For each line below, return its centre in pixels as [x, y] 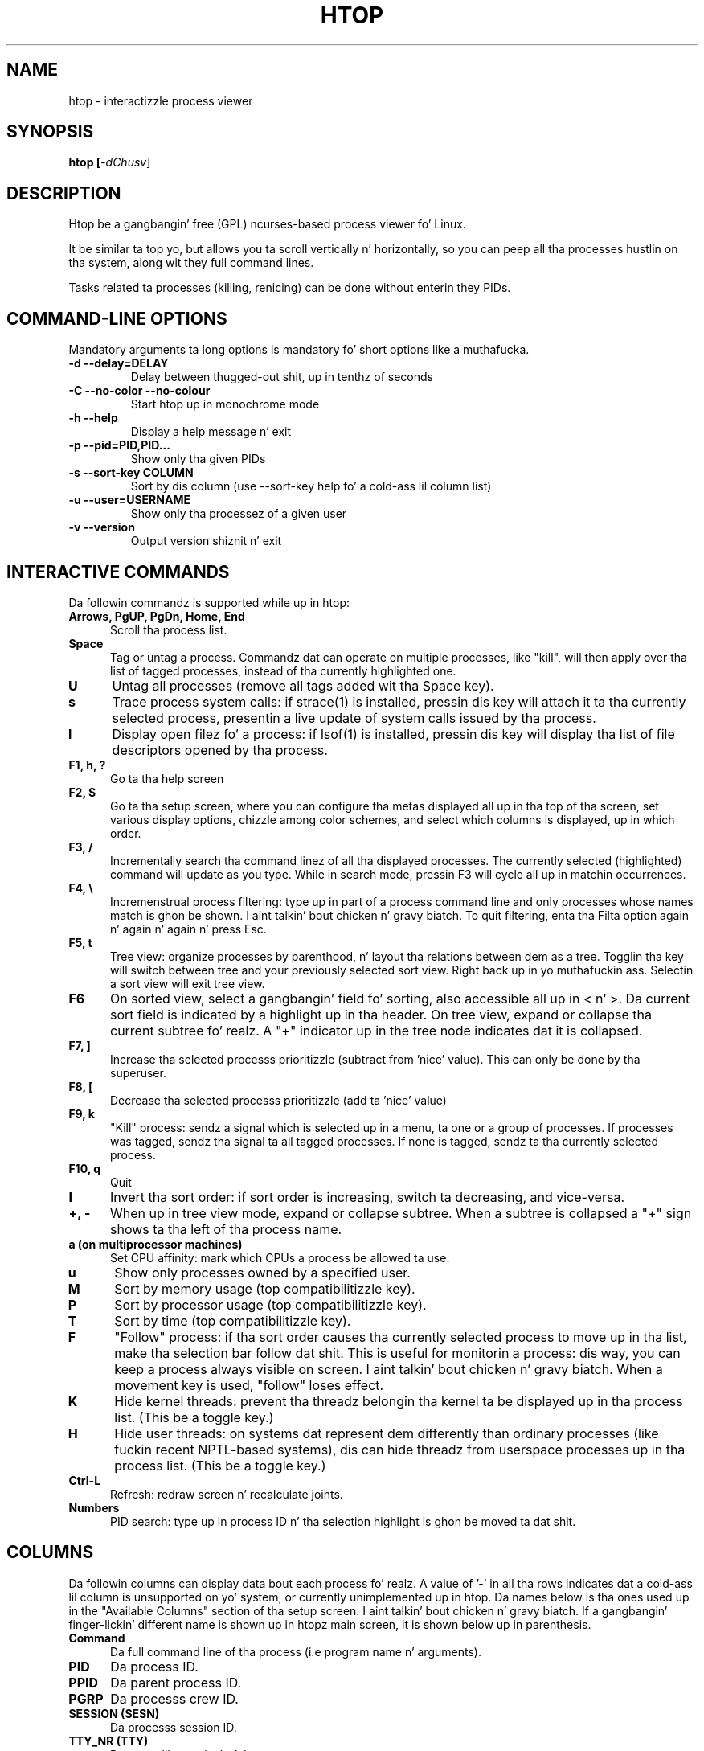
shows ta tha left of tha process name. [226, 1229]
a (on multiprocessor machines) [156, 1244]
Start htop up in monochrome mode [225, 404]
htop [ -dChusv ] [110, 162]
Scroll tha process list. [169, 629]
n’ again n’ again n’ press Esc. [188, 929]
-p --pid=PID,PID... [119, 445]
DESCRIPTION [64, 193]
